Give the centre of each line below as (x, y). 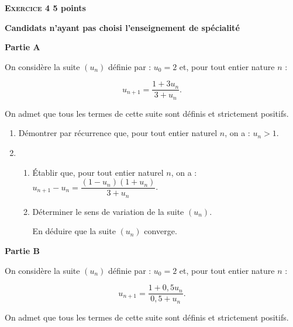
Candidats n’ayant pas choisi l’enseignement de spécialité (122, 27)
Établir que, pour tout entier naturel (98, 172)
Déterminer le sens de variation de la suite (108, 211)
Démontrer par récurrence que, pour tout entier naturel (118, 133)
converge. (161, 231)
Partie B (22, 250)
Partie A (23, 47)
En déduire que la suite (74, 231)
